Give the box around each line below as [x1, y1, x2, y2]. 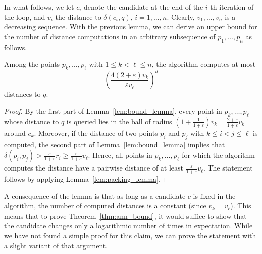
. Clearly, [167, 11, 195, 22]
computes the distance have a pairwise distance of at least [4, 162, 184, 173]
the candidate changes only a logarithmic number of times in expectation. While [4, 220, 253, 231]
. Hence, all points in [88, 150, 152, 160]
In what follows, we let [4, 2, 74, 12]
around [4, 127, 26, 138]
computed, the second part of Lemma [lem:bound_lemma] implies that [4, 139, 225, 149]
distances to [4, 89, 41, 99]
